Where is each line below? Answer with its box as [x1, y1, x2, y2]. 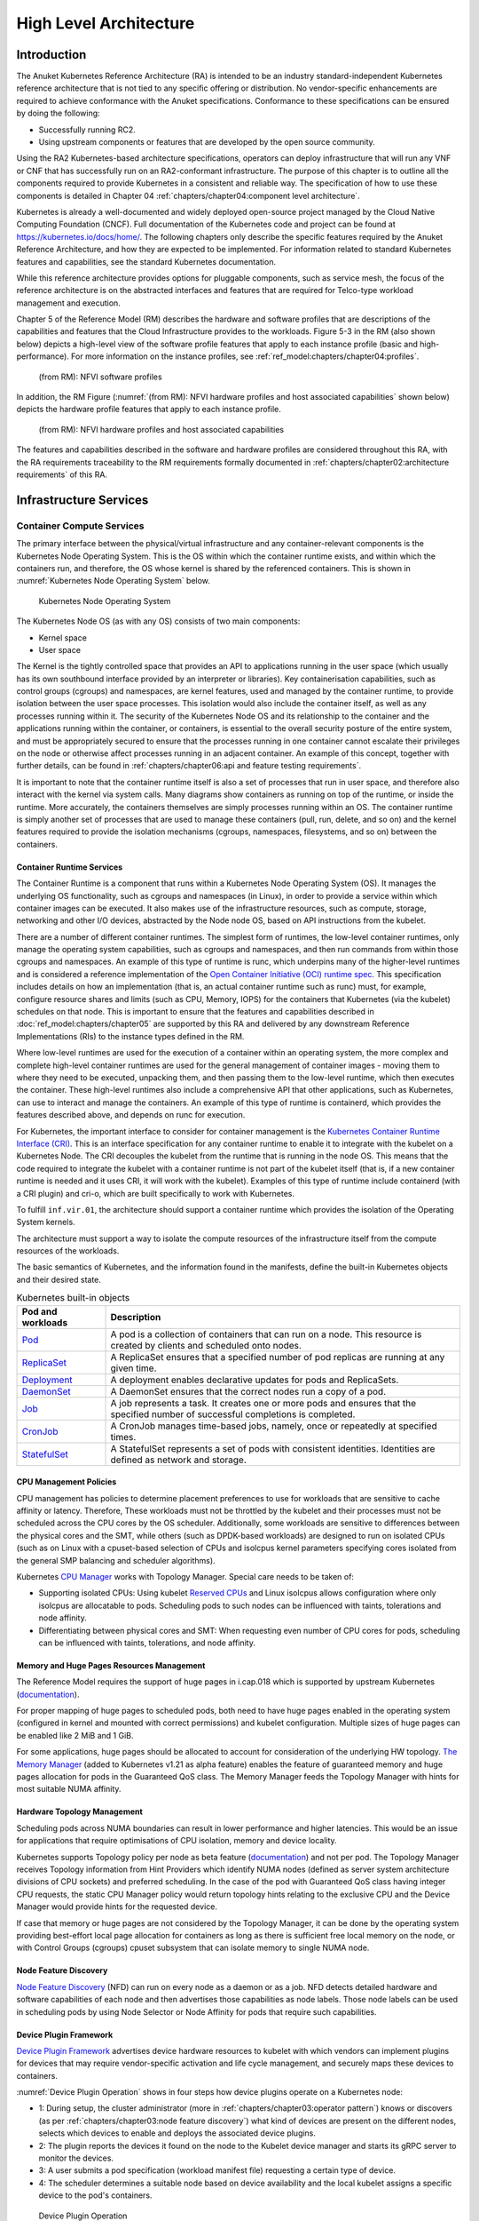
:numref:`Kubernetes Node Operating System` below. [16, 576, 210, 586]
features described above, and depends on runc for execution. [16, 1110, 246, 1120]
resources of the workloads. [16, 1246, 120, 1256]
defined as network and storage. [110, 1453, 247, 1466]
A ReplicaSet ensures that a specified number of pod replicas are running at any [110, 1350, 445, 1363]
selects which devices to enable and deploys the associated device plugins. [38, 2128, 317, 2138]
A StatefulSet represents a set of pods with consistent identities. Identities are [110, 1442, 436, 1454]
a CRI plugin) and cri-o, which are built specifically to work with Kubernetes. [16, 1188, 294, 1198]
